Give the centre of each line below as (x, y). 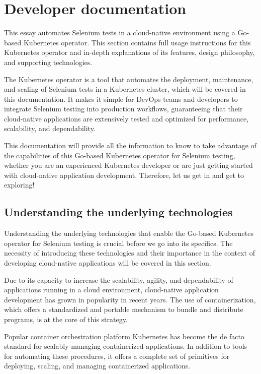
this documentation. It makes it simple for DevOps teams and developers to (121, 99)
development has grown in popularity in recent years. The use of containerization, (130, 299)
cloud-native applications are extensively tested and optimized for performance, (126, 118)
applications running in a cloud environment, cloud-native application (111, 290)
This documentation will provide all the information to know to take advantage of (130, 145)
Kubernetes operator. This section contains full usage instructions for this (137, 42)
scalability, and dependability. (50, 128)
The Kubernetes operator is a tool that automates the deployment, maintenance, (129, 79)
